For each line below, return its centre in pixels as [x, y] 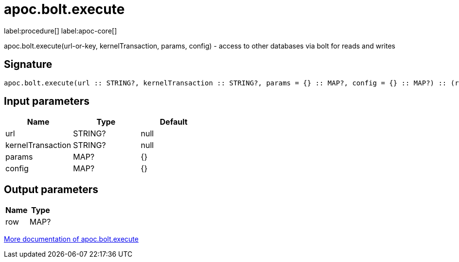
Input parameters [47, 101]
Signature [28, 65]
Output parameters [51, 189]
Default [174, 122]
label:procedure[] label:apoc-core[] [61, 31]
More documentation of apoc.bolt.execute [71, 239]
